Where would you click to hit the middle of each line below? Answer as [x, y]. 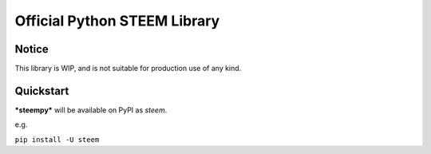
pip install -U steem [57, 139]
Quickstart [42, 91]
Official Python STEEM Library [117, 21]
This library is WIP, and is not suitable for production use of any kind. [128, 69]
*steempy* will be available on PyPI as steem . [91, 110]
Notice [32, 49]
